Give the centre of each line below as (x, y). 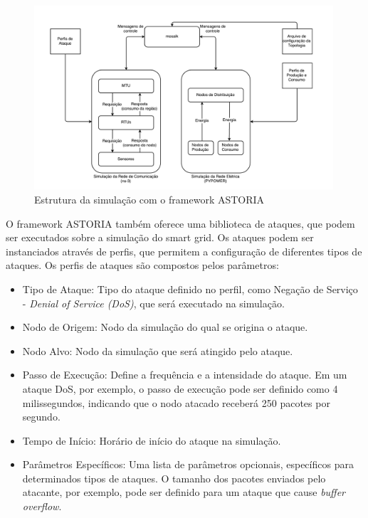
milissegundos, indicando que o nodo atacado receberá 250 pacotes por (176, 402)
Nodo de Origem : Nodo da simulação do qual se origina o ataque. (165, 327)
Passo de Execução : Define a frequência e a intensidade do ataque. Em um (185, 375)
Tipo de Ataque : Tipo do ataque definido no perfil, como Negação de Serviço (190, 289)
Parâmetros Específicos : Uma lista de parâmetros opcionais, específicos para (188, 464)
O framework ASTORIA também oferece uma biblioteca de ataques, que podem (180, 223)
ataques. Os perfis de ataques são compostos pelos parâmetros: (142, 265)
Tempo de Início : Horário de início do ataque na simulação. (152, 440)
